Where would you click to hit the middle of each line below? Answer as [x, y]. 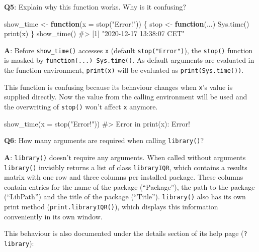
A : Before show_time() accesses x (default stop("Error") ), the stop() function [128, 50]
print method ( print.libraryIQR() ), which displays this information [111, 207]
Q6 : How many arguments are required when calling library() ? [104, 140]
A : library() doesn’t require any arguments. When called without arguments [125, 157]
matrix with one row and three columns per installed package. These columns [124, 177]
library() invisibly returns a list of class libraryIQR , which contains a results [126, 167]
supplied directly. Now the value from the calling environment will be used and [126, 97]
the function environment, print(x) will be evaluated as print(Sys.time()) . [124, 70]
